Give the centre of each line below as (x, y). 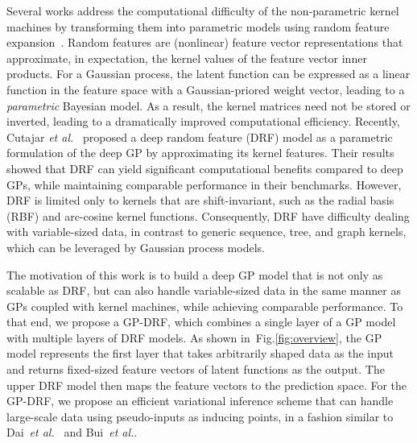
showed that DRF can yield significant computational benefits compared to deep (205, 168)
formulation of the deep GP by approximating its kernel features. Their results (200, 153)
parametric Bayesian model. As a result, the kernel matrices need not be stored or (208, 105)
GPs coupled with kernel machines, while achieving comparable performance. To (205, 306)
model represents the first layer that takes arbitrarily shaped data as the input (200, 353)
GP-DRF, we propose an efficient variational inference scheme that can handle (200, 401)
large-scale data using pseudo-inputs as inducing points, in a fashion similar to (200, 416)
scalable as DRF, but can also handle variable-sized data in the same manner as (204, 290)
